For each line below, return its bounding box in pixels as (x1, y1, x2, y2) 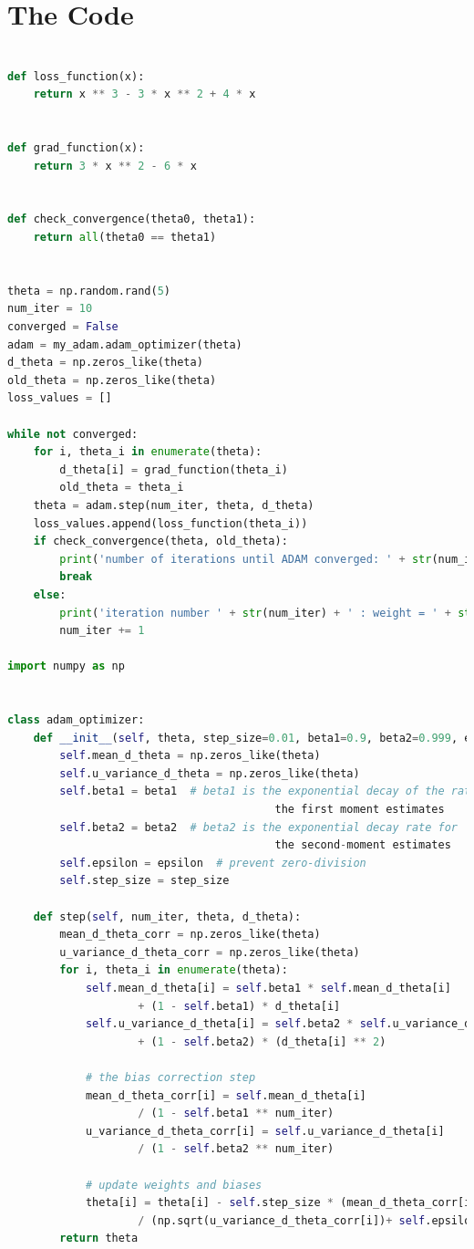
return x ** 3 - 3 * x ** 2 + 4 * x (33, 88, 256, 101)
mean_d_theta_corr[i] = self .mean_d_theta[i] (85, 1088, 366, 1102)
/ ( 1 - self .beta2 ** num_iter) (138, 1142, 335, 1156)
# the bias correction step (85, 1070, 256, 1084)
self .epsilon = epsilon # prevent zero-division (59, 856, 366, 869)
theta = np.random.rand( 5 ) (7, 284, 171, 297)
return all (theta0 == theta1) (33, 231, 217, 245)
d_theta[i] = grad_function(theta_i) (59, 463, 288, 476)
